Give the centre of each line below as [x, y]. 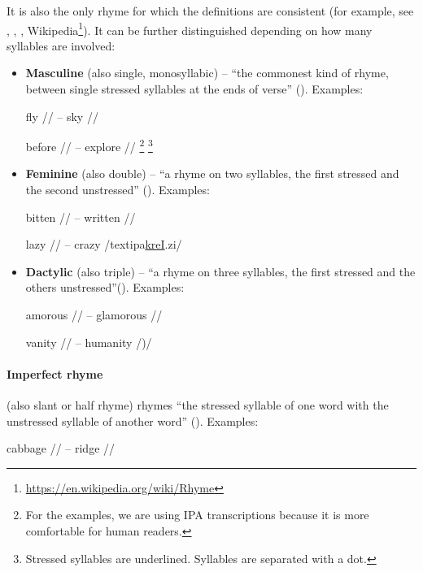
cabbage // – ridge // [61, 448]
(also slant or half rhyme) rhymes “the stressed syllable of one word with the [198, 405]
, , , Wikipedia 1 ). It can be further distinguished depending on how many [190, 28]
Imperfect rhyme [55, 373]
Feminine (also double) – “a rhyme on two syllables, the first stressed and [212, 173]
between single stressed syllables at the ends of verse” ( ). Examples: [194, 89]
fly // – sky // [62, 116]
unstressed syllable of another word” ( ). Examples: [133, 420]
